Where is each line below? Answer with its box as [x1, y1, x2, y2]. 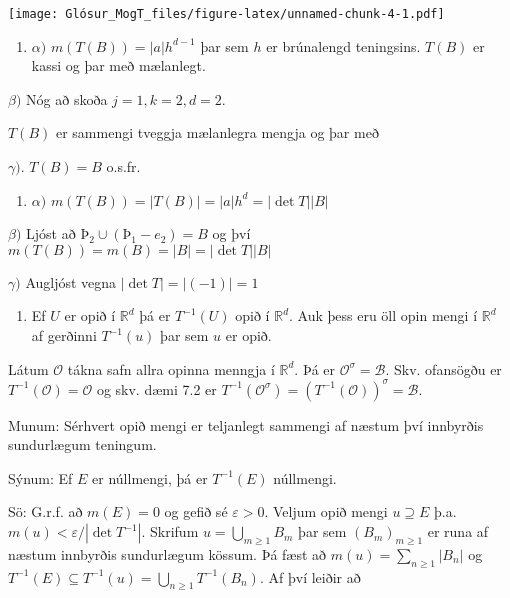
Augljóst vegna [25, 271, 117, 292]
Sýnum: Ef [8, 467, 73, 488]
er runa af [427, 521, 489, 542]
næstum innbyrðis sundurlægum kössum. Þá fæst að [8, 543, 327, 564]
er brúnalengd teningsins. [266, 35, 421, 56]
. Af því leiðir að [259, 566, 361, 587]
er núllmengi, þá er [92, 467, 208, 488]
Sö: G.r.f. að [8, 501, 83, 522]
